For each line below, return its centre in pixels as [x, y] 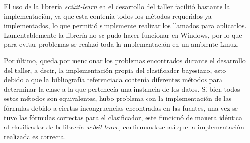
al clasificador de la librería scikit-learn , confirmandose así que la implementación [124, 127]
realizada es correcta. [35, 136]
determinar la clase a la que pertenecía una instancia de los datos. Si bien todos [122, 89]
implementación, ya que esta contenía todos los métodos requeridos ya [108, 16]
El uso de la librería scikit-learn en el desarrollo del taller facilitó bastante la [117, 6]
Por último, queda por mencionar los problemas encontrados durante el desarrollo [125, 60]
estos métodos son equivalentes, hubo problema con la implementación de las [118, 98]
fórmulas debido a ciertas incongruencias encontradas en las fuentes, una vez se [121, 107]
